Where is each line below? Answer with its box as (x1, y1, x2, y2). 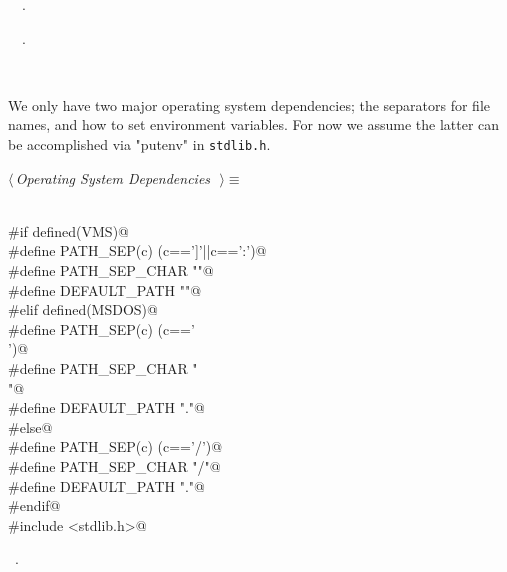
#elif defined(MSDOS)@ (8, 299, 158, 320)
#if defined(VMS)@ (8, 220, 129, 241)
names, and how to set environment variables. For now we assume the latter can (8, 114, 500, 135)
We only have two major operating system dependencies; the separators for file (8, 94, 491, 115)
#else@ (8, 416, 53, 437)
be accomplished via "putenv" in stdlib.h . (8, 133, 271, 154)
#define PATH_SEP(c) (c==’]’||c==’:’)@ (8, 240, 267, 261)
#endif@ (8, 495, 61, 516)
